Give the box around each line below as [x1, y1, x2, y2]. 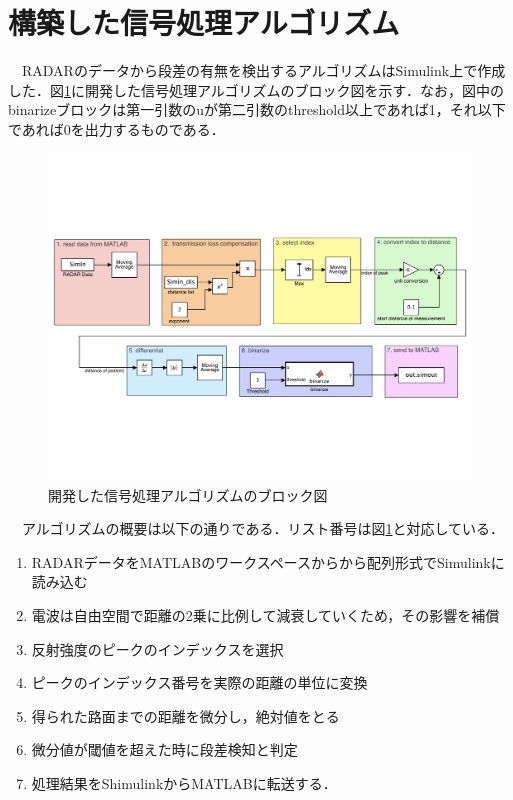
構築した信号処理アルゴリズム [8, 2, 400, 43]
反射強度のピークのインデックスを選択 [31, 638, 284, 659]
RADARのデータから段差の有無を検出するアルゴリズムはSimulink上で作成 [21, 60, 506, 81]
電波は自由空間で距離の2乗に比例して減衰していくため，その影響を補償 [31, 604, 500, 625]
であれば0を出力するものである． [8, 118, 225, 139]
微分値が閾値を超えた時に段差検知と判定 [31, 739, 298, 760]
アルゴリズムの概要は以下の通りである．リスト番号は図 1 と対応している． [21, 518, 505, 539]
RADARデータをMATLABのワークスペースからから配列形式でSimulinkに [31, 551, 505, 572]
